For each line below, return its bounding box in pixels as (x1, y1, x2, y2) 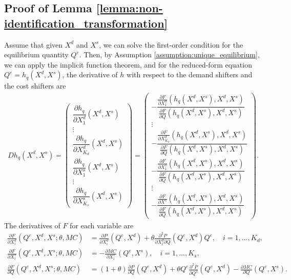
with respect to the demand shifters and (127, 69, 253, 80)
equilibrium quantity (4, 49, 69, 60)
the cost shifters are (4, 80, 66, 91)
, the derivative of (62, 69, 118, 80)
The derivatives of (4, 220, 60, 230)
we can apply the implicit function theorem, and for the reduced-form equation (4, 59, 252, 70)
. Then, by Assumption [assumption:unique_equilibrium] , (79, 49, 260, 60)
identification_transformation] (4, 15, 168, 31)
